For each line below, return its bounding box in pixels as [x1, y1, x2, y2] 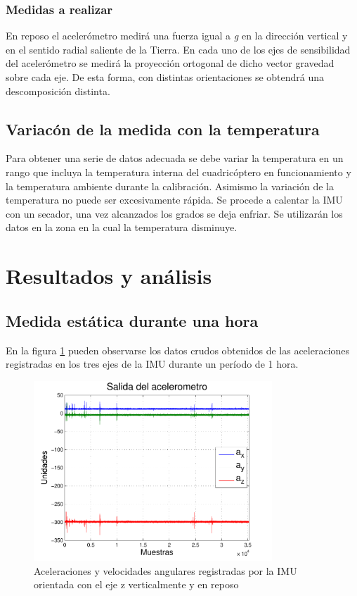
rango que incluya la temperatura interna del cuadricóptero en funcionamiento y [6, 164, 351, 179]
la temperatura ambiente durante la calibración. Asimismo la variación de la [6, 178, 335, 193]
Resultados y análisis [6, 261, 212, 290]
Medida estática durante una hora [6, 309, 259, 331]
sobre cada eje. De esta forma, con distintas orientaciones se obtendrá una [6, 70, 325, 84]
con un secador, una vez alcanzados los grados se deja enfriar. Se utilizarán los [6, 206, 343, 221]
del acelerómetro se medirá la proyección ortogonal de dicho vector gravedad [6, 56, 335, 70]
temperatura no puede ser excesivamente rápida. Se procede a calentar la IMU [6, 192, 343, 207]
